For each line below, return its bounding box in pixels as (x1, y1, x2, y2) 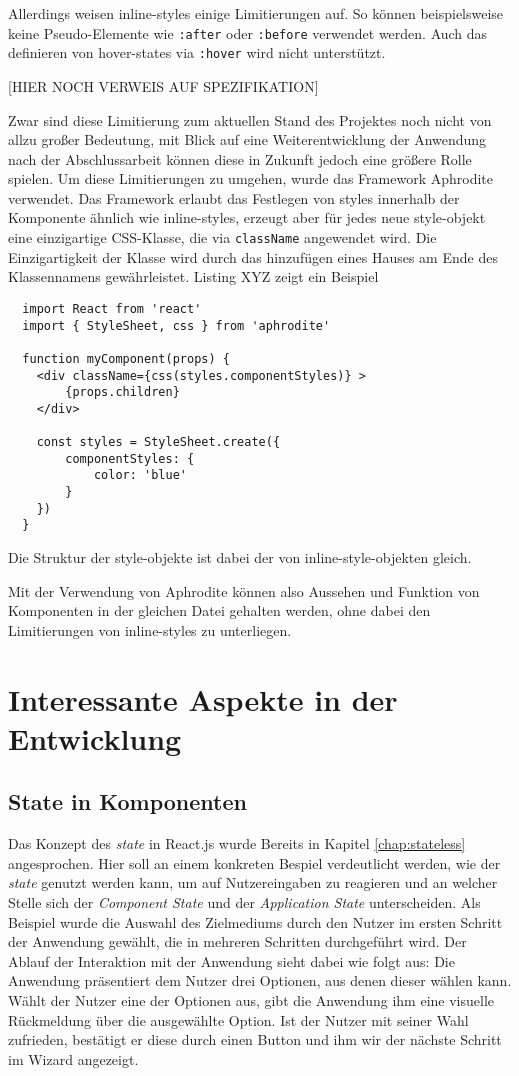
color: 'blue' (93, 468, 187, 483)
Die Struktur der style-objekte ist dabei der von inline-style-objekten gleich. (8, 547, 472, 568)
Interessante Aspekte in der (8, 678, 398, 719)
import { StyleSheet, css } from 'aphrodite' (22, 318, 331, 333)
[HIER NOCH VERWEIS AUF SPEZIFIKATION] (8, 75, 319, 96)
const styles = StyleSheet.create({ (36, 435, 281, 450)
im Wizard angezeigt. (8, 1048, 139, 1069)
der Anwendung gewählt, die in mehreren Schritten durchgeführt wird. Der (8, 931, 467, 952)
